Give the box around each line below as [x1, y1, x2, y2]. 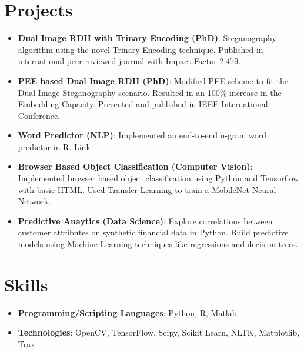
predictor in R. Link [18, 140, 91, 152]
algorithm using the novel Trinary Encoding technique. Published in [18, 43, 263, 55]
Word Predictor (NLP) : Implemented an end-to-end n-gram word [18, 129, 267, 141]
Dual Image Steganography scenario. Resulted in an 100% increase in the [18, 86, 282, 98]
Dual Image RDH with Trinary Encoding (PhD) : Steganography [18, 32, 276, 44]
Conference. [18, 109, 61, 121]
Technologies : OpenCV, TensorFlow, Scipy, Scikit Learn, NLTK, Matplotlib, [18, 326, 300, 338]
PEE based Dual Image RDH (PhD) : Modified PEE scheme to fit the [18, 74, 288, 87]
